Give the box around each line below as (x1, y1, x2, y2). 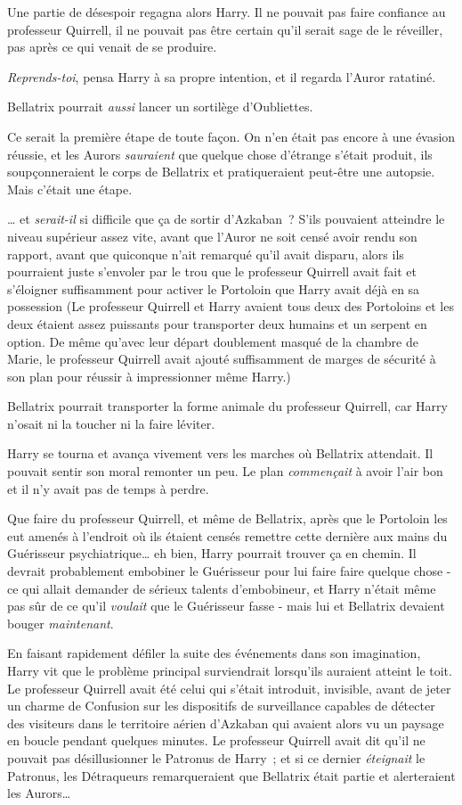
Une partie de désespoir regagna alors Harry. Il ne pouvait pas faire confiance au (7, 3, 446, 21)
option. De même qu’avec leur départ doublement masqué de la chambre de (7, 332, 418, 350)
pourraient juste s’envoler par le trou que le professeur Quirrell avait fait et (7, 262, 417, 281)
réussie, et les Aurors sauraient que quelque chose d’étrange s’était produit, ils (7, 144, 433, 163)
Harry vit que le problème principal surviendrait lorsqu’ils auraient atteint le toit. (7, 661, 452, 679)
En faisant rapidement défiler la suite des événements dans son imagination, (7, 644, 421, 662)
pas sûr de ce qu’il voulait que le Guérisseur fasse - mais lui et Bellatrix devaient (7, 596, 445, 615)
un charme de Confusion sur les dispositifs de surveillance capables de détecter (7, 696, 435, 715)
